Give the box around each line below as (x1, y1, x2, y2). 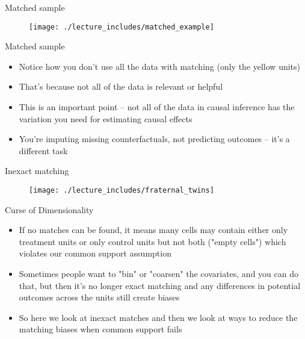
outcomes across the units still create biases (19, 291, 180, 303)
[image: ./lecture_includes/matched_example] (29, 22, 214, 31)
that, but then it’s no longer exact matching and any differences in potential (19, 279, 301, 291)
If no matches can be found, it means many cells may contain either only (19, 223, 288, 236)
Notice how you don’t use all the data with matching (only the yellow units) (19, 60, 301, 72)
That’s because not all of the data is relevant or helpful (19, 80, 223, 93)
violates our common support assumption (19, 247, 171, 260)
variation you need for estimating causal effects (19, 112, 193, 125)
